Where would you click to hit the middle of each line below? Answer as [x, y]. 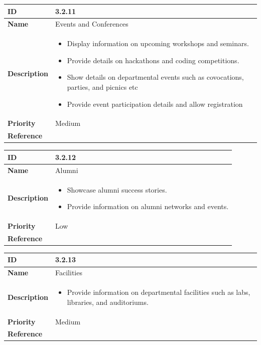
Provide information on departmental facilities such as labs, [159, 292]
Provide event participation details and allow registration [155, 104]
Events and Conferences [92, 24]
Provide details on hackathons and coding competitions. [153, 60]
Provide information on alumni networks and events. [148, 206]
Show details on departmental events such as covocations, [155, 77]
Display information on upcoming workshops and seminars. [158, 43]
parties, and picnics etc [102, 87]
